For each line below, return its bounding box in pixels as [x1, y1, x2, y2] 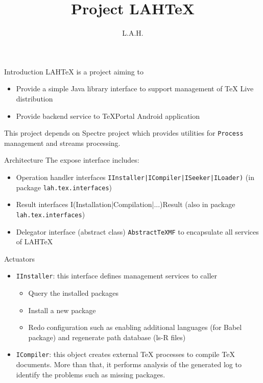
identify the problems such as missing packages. [16, 369, 165, 379]
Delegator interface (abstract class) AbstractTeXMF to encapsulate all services [16, 226, 259, 237]
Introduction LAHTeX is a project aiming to [4, 66, 144, 76]
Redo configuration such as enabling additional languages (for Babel [28, 322, 242, 333]
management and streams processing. [4, 137, 121, 148]
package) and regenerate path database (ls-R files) [28, 331, 186, 342]
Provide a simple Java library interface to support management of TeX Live [16, 83, 254, 94]
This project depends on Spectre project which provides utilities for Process [4, 127, 244, 138]
